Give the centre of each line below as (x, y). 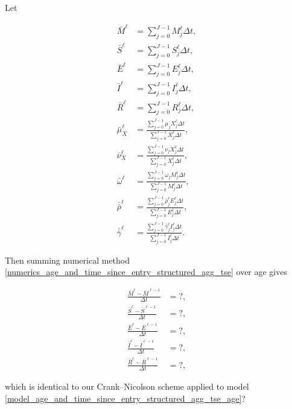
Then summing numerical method (68, 260)
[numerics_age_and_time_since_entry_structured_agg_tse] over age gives (146, 272)
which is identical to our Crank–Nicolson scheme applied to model (127, 386)
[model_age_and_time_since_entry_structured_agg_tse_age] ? (125, 398)
